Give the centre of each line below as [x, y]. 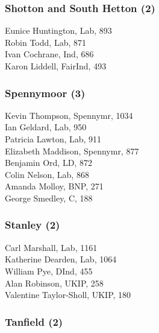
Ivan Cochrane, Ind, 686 [49, 54]
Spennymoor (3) [45, 93]
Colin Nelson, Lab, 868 [47, 174]
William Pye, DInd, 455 [49, 271]
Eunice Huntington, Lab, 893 [58, 30]
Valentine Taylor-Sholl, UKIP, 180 [68, 295]
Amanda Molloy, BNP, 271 [54, 186]
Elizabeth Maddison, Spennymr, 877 [72, 151]
